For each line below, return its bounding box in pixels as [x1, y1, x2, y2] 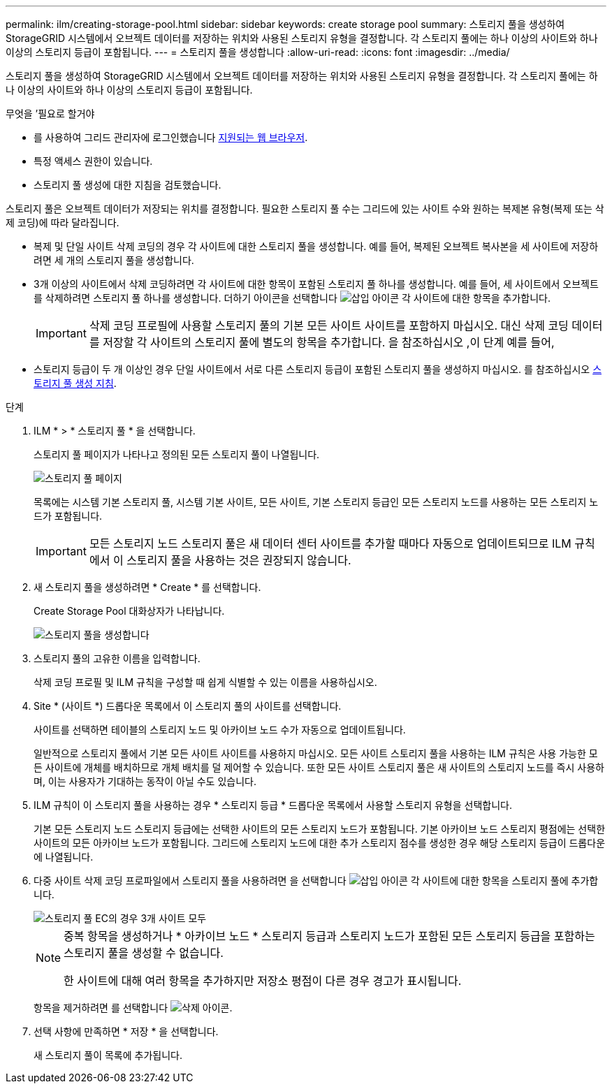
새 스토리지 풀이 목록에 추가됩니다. [34, 1049, 182, 1061]
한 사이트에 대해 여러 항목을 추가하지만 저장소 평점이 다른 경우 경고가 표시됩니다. [64, 974, 462, 988]
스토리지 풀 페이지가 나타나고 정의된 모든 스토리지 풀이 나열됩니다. [34, 448, 320, 460]
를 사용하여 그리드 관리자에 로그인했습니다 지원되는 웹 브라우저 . [34, 131, 308, 143]
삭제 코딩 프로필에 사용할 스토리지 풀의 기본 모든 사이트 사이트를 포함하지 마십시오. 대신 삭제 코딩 [89, 319, 569, 332]
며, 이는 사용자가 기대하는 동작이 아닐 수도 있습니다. [34, 775, 256, 787]
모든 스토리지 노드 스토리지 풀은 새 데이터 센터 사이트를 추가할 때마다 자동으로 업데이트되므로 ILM [89, 536, 571, 550]
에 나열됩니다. [34, 851, 94, 863]
